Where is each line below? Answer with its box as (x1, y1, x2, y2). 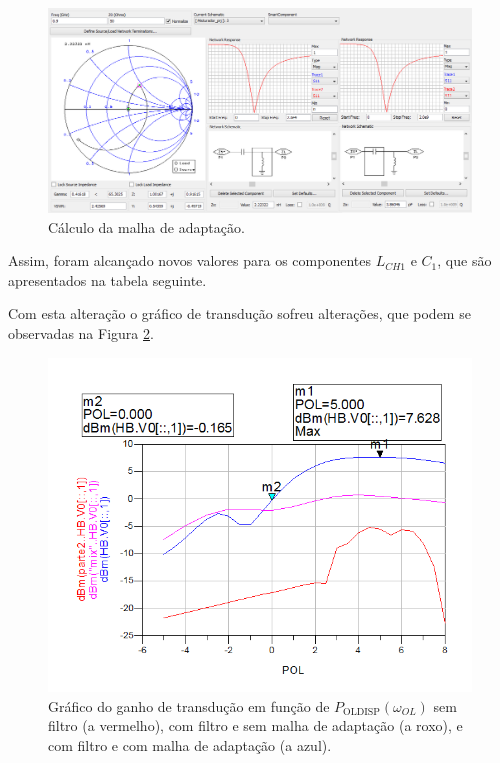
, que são (437, 250, 492, 271)
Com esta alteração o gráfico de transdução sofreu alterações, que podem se (8, 303, 471, 324)
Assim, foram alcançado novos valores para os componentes (8, 250, 371, 271)
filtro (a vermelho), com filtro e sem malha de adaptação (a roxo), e (48, 715, 463, 736)
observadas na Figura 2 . (8, 322, 154, 343)
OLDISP (343, 707, 380, 718)
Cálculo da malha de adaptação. (48, 216, 245, 237)
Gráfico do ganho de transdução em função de (48, 695, 330, 716)
